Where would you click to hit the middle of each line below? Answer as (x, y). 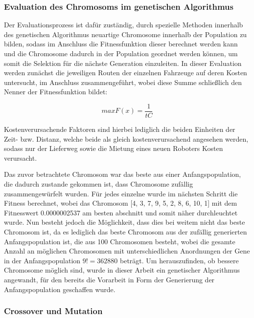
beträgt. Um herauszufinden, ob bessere (179, 260)
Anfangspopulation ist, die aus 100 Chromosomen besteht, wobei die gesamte (120, 241)
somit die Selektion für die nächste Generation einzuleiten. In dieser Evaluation (123, 63)
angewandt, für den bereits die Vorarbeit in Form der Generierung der (109, 279)
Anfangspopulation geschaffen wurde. (60, 289)
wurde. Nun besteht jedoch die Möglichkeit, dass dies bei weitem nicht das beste (125, 222)
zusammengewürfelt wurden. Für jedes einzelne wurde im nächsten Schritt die (121, 193)
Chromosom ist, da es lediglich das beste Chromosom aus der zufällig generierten (126, 231)
